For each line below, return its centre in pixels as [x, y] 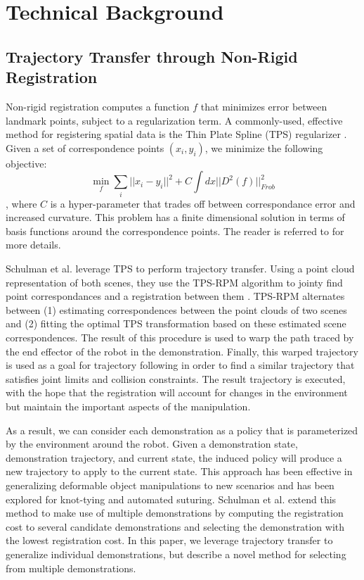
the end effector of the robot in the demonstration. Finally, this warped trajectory [182, 351]
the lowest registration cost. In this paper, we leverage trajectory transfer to [169, 540]
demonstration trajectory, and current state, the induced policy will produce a [174, 457]
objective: [26, 163]
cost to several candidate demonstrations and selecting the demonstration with [175, 526]
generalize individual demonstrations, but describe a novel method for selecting [176, 554]
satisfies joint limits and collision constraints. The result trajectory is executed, [176, 378]
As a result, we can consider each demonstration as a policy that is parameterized [182, 430]
